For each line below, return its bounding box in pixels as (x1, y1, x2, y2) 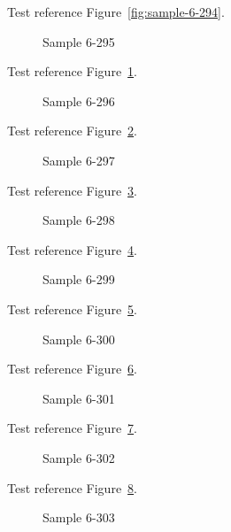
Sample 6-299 (42, 270, 115, 289)
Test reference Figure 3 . (7, 181, 137, 199)
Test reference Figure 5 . (7, 299, 137, 318)
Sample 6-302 (42, 448, 115, 466)
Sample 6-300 (42, 329, 115, 348)
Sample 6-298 (42, 211, 115, 229)
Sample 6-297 (42, 150, 115, 169)
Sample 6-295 (42, 32, 115, 50)
